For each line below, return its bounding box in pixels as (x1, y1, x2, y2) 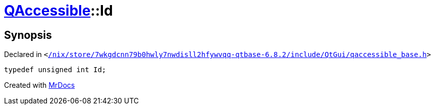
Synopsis (4, 28, 52, 41)
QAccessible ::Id (4, 2, 113, 19)
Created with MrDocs (4, 81, 75, 90)
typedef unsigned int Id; (4, 66, 106, 74)
